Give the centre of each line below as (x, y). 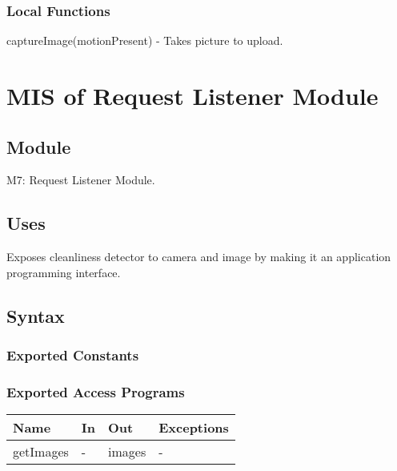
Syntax (36, 315)
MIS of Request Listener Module (192, 95)
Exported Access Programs (96, 391)
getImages (41, 452)
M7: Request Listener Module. (81, 180)
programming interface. (64, 272)
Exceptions (194, 428)
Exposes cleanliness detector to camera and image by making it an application (199, 257)
